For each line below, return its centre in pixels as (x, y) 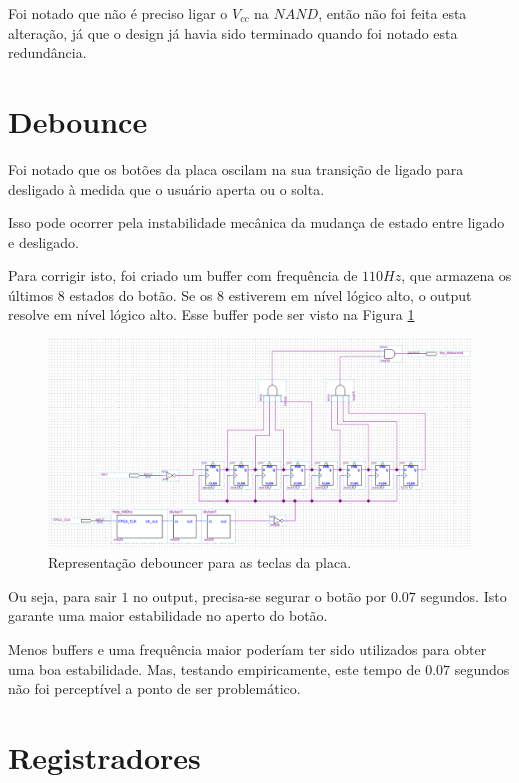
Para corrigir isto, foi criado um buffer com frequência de (183, 275)
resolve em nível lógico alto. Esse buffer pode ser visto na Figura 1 (211, 314)
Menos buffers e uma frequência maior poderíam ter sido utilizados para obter (247, 648)
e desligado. (43, 241)
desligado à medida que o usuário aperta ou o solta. (166, 188)
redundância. (47, 52)
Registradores (104, 756)
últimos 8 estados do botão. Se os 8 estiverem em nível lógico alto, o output (240, 294)
